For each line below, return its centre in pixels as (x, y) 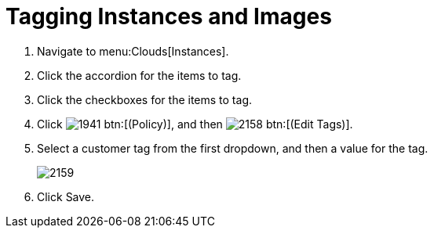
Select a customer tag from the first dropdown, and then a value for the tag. (233, 148)
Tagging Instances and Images (169, 16)
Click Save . (66, 196)
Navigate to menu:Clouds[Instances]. (133, 51)
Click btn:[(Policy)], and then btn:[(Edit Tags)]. (195, 124)
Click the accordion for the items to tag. (139, 75)
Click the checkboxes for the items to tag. (144, 99)
